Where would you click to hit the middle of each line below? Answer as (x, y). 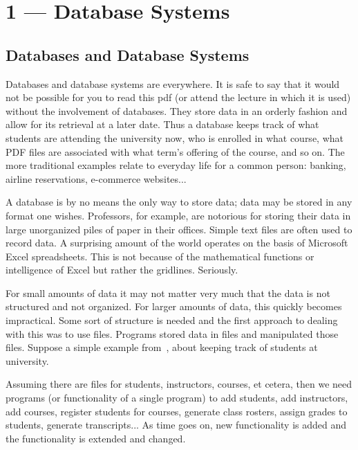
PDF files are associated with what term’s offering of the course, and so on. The (175, 151)
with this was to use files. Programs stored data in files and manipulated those (172, 333)
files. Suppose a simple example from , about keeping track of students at (162, 347)
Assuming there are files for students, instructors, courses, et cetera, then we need (179, 384)
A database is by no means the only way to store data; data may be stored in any (179, 202)
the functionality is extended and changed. (96, 438)
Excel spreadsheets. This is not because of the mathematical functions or (160, 256)
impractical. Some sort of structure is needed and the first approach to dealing (172, 320)
